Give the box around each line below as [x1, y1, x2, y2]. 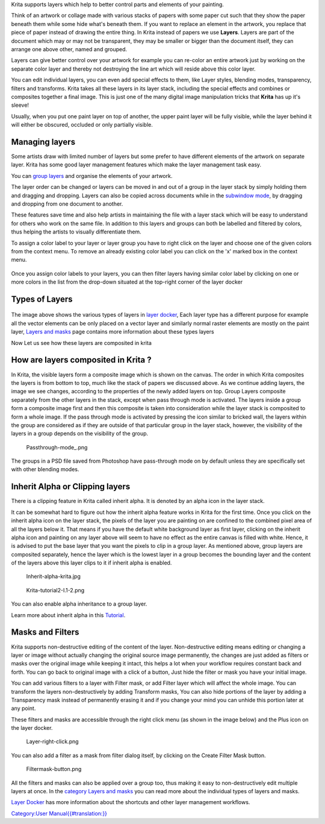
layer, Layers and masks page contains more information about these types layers [11, 328, 214, 335]
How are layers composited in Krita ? [11, 355, 152, 365]
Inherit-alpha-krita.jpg [26, 573, 81, 580]
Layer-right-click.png [26, 738, 79, 745]
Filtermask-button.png [26, 765, 82, 773]
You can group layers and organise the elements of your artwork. [11, 172, 173, 179]
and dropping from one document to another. [11, 200, 123, 208]
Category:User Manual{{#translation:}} [11, 810, 108, 817]
